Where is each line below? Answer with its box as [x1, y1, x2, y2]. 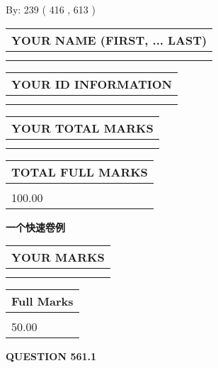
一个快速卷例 [6, 219, 65, 234]
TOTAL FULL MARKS [11, 163, 148, 180]
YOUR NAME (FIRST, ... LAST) [11, 31, 207, 48]
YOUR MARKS [11, 249, 105, 266]
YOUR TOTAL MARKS [11, 119, 154, 136]
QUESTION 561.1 [6, 349, 97, 364]
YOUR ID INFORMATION [11, 75, 172, 92]
